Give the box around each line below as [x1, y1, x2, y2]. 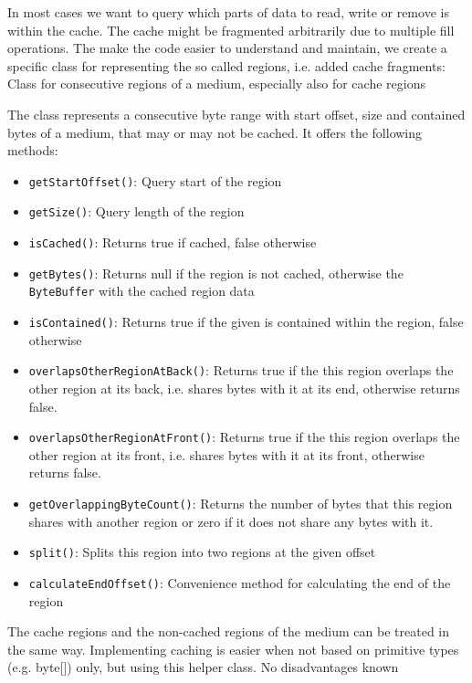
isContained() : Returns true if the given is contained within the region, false [28, 312, 464, 331]
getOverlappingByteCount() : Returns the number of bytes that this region [28, 493, 453, 512]
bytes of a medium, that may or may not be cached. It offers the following [7, 122, 423, 142]
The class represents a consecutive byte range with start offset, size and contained [7, 104, 466, 123]
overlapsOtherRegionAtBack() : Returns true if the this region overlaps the [28, 361, 454, 380]
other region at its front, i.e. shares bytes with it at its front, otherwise [28, 445, 425, 464]
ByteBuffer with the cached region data [28, 281, 255, 300]
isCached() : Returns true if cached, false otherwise [28, 233, 317, 252]
